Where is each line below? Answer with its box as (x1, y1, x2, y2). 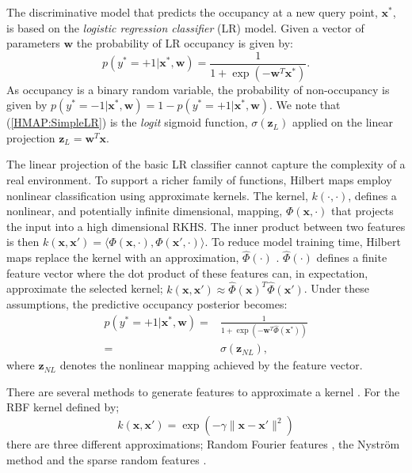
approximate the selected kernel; (6, 280, 163, 297)
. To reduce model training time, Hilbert (204, 233, 401, 250)
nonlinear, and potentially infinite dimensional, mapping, (6, 202, 283, 219)
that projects (331, 202, 394, 219)
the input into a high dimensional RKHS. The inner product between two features (6, 218, 406, 234)
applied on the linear (292, 114, 393, 131)
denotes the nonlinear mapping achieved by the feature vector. (59, 357, 363, 373)
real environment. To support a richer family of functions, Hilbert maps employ (6, 172, 392, 188)
